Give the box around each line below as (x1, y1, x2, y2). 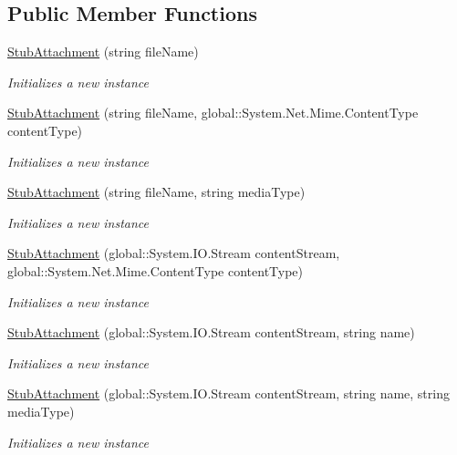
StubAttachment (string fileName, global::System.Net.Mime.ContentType (7, 103, 419, 122)
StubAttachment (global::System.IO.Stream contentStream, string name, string (7, 384, 450, 403)
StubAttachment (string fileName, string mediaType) (7, 182, 306, 202)
